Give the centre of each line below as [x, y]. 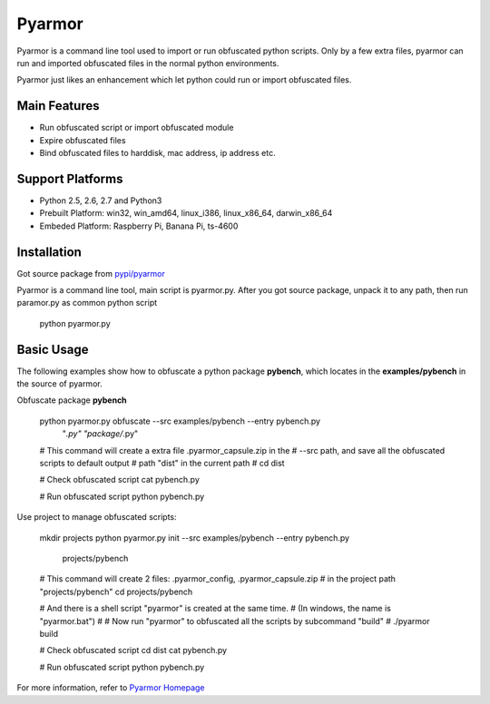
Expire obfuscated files [83, 140]
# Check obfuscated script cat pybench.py [119, 480]
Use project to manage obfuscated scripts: [97, 517]
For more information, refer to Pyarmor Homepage [111, 688]
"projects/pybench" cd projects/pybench [116, 592]
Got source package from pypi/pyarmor [91, 273]
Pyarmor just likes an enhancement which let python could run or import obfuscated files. [184, 80]
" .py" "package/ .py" [100, 434]
